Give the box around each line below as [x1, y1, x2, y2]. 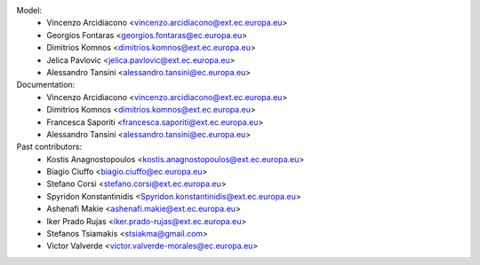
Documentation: [16, 80, 76, 90]
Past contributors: [16, 142, 83, 152]
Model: [16, 5, 43, 15]
